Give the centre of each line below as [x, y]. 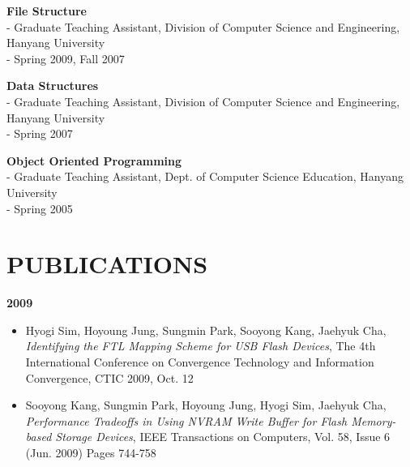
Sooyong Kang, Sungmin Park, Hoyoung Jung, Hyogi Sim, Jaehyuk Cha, [206, 405]
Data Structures [53, 86]
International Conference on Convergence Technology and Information [200, 362]
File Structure [47, 11]
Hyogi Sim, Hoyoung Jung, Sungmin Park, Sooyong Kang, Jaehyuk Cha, [206, 330]
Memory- [374, 420]
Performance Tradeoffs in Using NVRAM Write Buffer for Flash [186, 420]
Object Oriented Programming [94, 160]
